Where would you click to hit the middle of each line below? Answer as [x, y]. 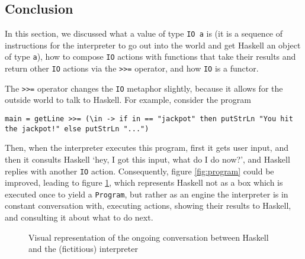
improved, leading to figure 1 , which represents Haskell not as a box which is [144, 182]
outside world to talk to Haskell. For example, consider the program [128, 100]
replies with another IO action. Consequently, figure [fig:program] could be [139, 171]
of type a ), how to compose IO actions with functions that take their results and [150, 56]
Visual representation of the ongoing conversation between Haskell [149, 237]
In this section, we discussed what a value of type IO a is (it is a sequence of [144, 33]
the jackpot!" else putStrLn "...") [77, 129]
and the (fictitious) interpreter [83, 249]
